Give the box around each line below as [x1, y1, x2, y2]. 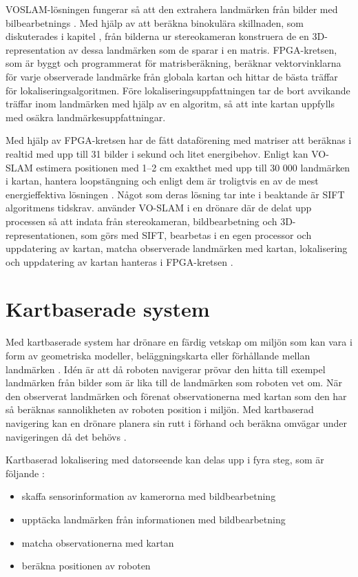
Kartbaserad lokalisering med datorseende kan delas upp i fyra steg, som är [6, 452, 324, 467]
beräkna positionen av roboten [21, 558, 151, 573]
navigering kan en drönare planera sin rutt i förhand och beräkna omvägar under [6, 415, 347, 430]
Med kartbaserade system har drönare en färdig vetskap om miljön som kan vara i [6, 335, 352, 349]
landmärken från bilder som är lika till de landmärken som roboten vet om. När [6, 375, 342, 390]
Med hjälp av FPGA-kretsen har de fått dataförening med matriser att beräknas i [6, 133, 352, 147]
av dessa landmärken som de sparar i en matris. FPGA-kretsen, [68, 42, 337, 56]
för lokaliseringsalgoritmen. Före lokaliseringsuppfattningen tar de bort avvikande [6, 83, 350, 97]
